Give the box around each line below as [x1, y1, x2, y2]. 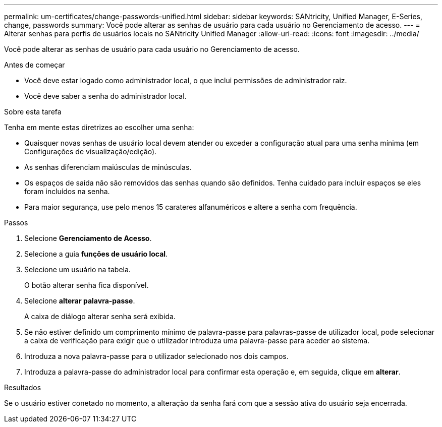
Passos [4, 218, 28, 227]
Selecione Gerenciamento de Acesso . [24, 234, 152, 242]
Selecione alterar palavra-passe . [24, 296, 135, 305]
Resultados [4, 383, 41, 392]
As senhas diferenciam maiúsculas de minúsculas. [24, 163, 192, 171]
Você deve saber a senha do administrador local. [24, 92, 187, 100]
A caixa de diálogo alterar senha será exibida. [24, 312, 176, 321]
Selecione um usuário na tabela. [24, 265, 131, 274]
